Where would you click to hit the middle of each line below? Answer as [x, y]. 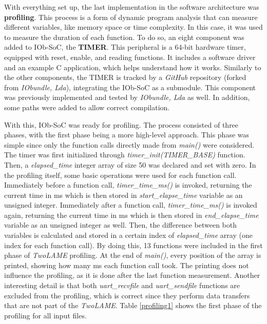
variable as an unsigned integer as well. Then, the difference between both [120, 225]
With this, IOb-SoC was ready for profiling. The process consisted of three [121, 124]
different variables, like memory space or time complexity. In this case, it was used [133, 27]
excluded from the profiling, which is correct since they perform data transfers [127, 295]
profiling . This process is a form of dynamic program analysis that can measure [131, 17]
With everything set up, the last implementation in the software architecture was [132, 7]
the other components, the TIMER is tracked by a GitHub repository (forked [125, 77]
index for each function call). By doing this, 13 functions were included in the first [133, 245]
